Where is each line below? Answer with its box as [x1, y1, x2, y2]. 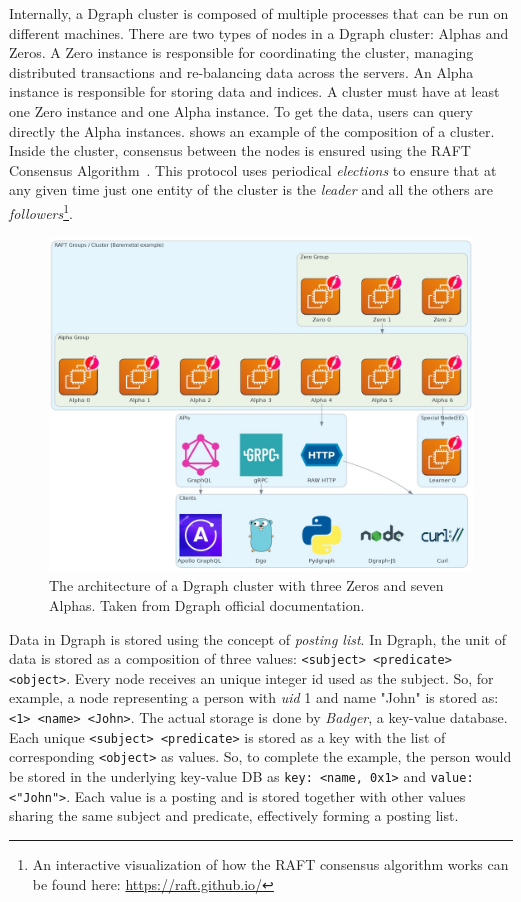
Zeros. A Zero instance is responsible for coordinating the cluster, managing [9, 42, 474, 63]
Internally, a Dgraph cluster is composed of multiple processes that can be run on [9, 3, 509, 23]
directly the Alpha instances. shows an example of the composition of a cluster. [9, 120, 495, 141]
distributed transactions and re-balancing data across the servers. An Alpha [9, 61, 474, 82]
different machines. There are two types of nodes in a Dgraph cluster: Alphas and [9, 22, 509, 43]
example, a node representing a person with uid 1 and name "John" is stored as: [9, 687, 499, 708]
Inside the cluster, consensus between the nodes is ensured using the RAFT [9, 140, 471, 161]
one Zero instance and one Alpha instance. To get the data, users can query [9, 100, 473, 121]
